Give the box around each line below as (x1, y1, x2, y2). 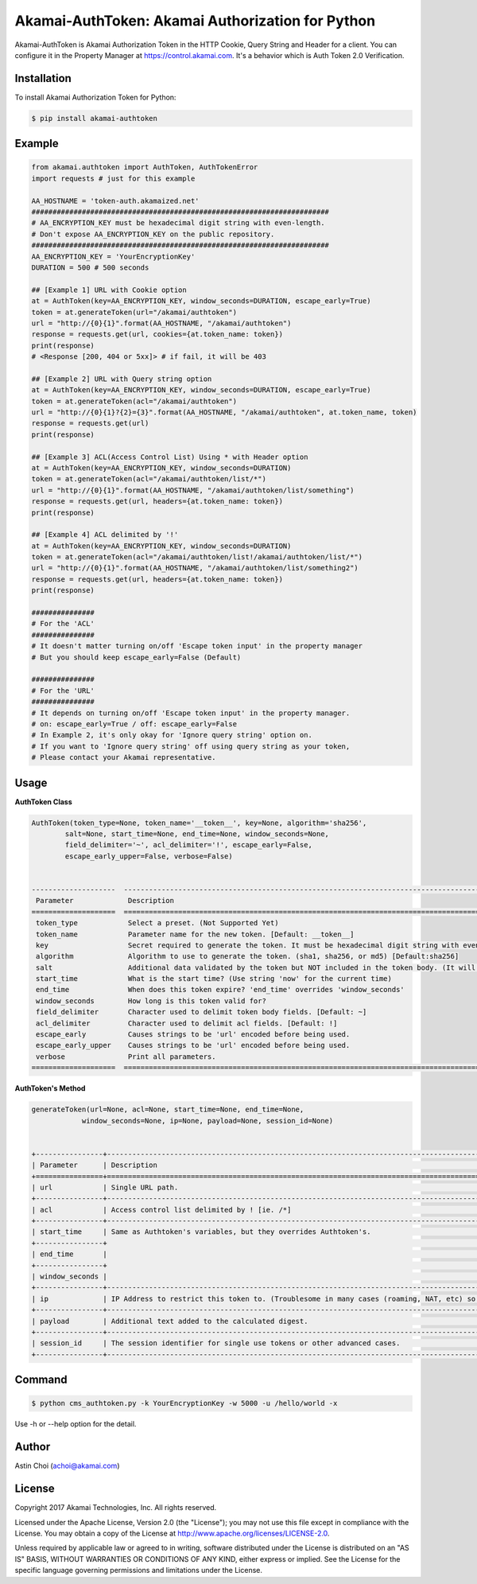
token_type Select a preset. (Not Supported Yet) (36, 919, 279, 928)
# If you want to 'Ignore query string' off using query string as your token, (31, 741, 351, 751)
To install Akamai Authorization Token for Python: (14, 92, 176, 102)
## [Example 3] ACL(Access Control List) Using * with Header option (31, 452, 308, 461)
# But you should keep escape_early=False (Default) (31, 652, 242, 662)
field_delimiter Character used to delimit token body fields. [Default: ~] (36, 1007, 367, 1017)
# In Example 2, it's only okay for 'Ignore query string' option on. (31, 730, 313, 740)
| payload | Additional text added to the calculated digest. (31, 1317, 308, 1325)
